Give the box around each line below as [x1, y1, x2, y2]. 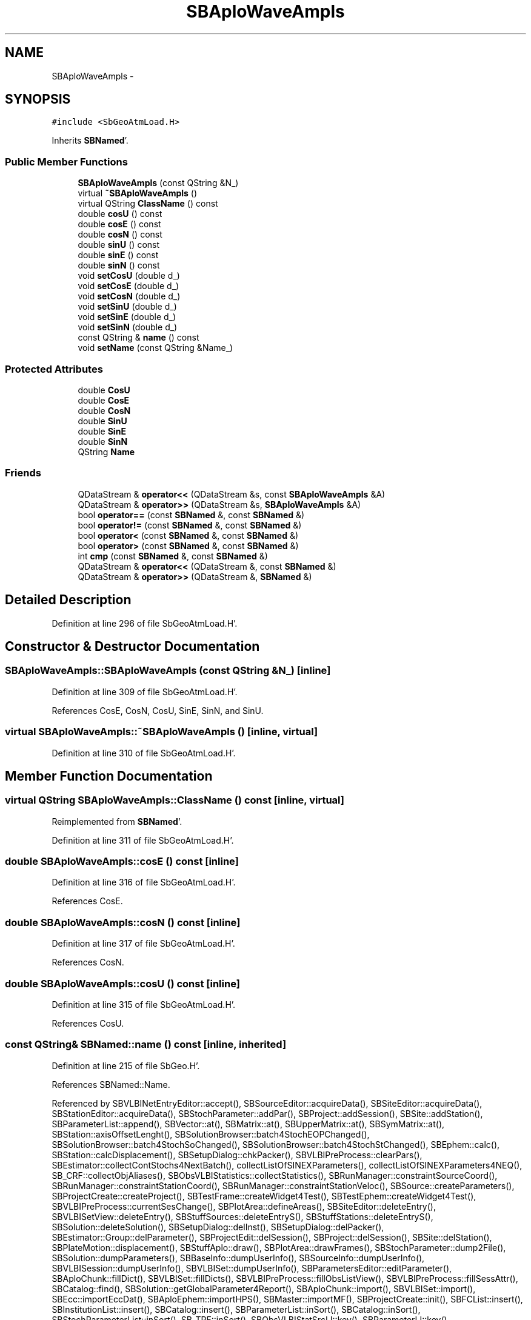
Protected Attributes [5, 362, 103, 375]
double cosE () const [78, 219, 161, 230]
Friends [5, 467, 41, 479]
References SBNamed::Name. [52, 1079, 170, 1090]
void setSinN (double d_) [78, 322, 178, 333]
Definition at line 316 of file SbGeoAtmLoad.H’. [52, 877, 236, 888]
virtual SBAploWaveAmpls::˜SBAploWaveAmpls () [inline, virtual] [5, 725, 318, 738]
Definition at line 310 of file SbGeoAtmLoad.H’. [52, 747, 236, 758]
